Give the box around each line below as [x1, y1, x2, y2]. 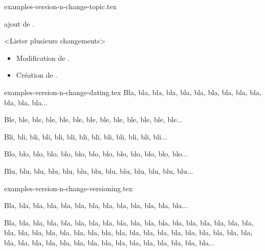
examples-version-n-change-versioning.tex [4, 182, 133, 193]
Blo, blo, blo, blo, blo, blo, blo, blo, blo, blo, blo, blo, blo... [4, 148, 188, 159]
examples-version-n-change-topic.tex [4, 1, 117, 11]
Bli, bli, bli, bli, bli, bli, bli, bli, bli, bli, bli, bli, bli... [4, 131, 167, 142]
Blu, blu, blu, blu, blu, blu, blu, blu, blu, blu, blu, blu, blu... [4, 165, 193, 176]
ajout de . [4, 18, 35, 29]
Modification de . [16, 52, 70, 63]
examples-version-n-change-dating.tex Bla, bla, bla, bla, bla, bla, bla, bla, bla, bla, [4, 86, 261, 97]
